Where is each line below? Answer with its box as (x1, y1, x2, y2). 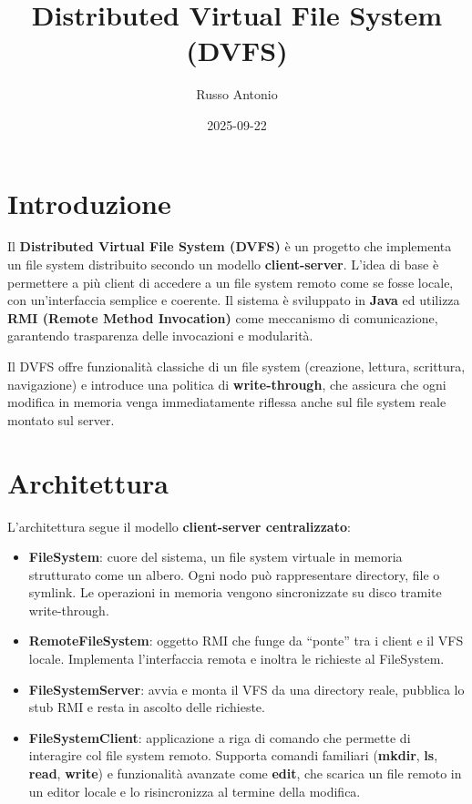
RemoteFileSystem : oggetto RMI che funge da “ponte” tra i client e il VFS (28, 631, 464, 650)
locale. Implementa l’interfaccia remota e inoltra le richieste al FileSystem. (28, 649, 445, 668)
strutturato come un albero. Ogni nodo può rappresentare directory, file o (28, 565, 440, 584)
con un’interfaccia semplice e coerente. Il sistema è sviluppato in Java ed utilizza (7, 290, 460, 310)
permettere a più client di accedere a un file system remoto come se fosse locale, (7, 272, 454, 291)
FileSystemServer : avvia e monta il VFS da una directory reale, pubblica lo (28, 679, 465, 698)
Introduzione (7, 184, 171, 221)
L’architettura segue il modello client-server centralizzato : (7, 516, 351, 535)
